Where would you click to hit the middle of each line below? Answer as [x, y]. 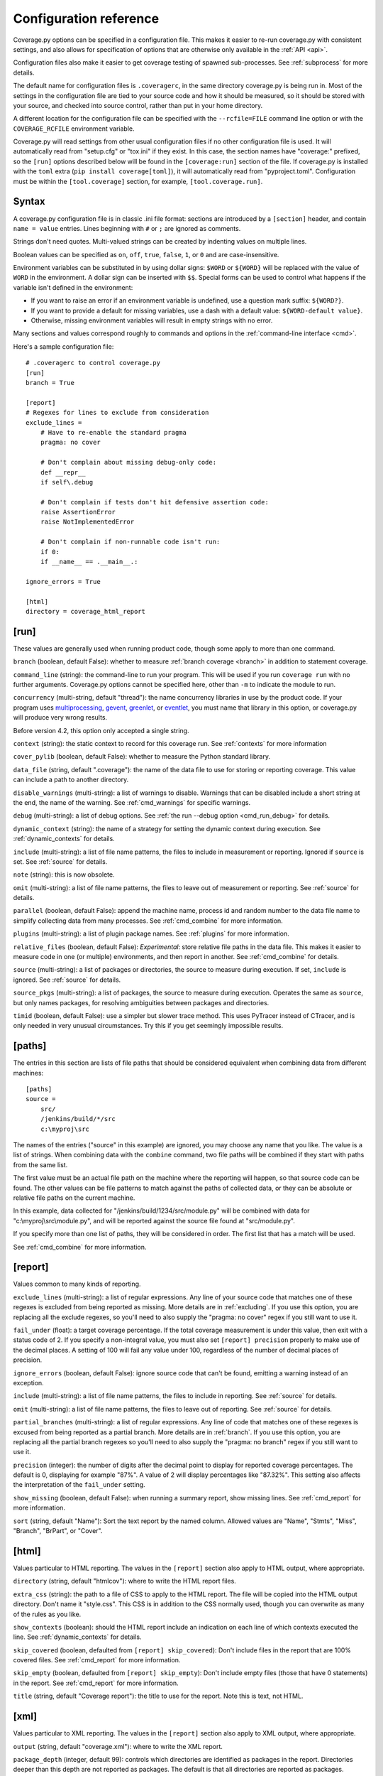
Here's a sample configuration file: [63, 346]
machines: [28, 1073]
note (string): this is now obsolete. [64, 875]
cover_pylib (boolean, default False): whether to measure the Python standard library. [142, 757]
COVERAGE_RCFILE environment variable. [74, 129]
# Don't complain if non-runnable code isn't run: [130, 542]
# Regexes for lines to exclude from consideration [117, 413]
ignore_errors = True [63, 581]
